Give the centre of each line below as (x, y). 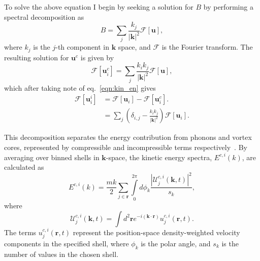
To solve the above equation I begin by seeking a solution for (99, 7)
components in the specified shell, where (67, 243)
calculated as (24, 167)
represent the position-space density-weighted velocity (156, 232)
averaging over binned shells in (52, 157)
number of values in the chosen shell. (61, 254)
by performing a (228, 7)
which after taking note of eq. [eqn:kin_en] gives (80, 87)
